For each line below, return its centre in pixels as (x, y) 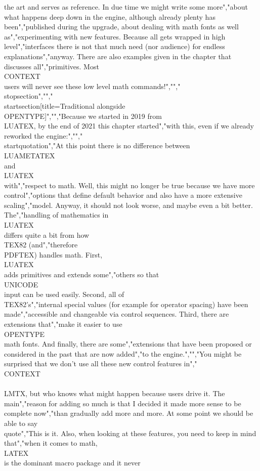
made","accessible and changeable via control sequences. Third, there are (117, 314)
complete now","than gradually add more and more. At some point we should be (129, 413)
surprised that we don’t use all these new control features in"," (101, 363)
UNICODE (21, 284)
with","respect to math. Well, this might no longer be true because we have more (129, 185)
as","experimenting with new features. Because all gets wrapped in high (115, 36)
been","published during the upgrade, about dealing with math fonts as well (121, 27)
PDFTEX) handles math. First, (53, 254)
